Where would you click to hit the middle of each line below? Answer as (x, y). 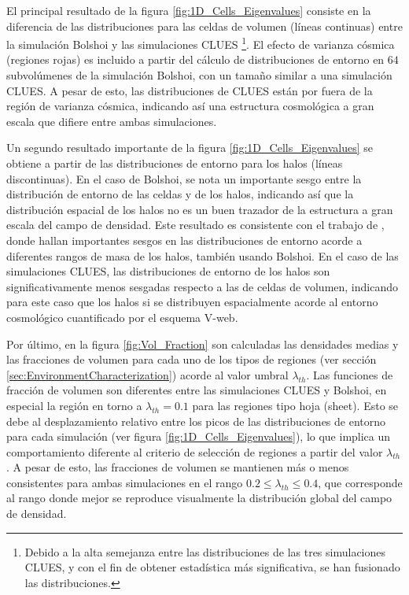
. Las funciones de (350, 374)
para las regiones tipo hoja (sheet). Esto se (295, 405)
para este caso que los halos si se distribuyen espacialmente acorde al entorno (192, 302)
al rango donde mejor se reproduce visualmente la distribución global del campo (199, 498)
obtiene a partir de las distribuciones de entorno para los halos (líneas (175, 163)
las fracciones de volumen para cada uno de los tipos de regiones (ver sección (192, 359)
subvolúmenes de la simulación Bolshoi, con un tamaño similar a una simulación (199, 75)
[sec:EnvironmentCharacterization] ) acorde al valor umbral (147, 374)
